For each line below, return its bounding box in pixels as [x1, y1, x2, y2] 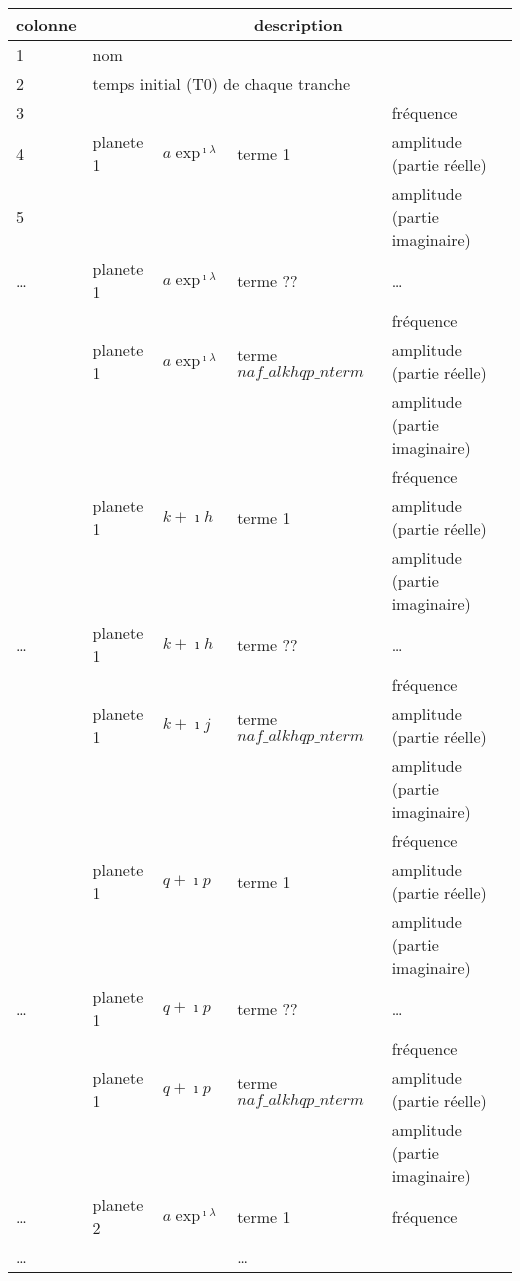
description [253, 13, 343, 36]
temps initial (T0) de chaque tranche [92, 72, 351, 95]
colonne [16, 13, 77, 36]
